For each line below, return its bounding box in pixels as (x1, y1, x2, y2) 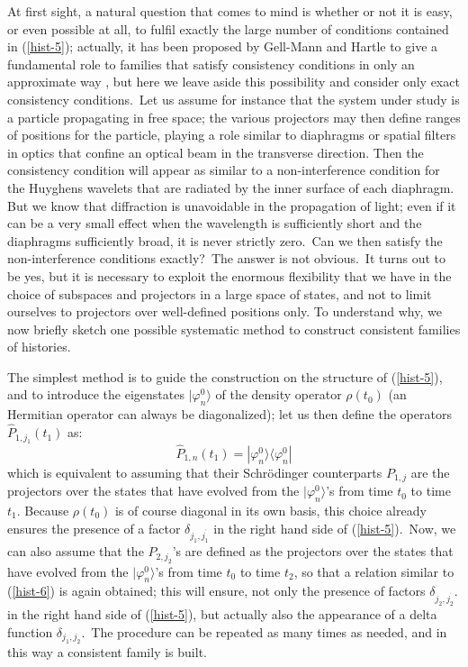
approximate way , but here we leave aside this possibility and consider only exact (7, 72, 460, 91)
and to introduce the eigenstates (7, 385, 184, 404)
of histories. (7, 337, 71, 356)
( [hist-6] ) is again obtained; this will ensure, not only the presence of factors (7, 581, 426, 600)
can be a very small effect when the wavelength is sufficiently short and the (7, 214, 422, 233)
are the (410, 462, 450, 481)
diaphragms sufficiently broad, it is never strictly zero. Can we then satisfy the (7, 231, 443, 250)
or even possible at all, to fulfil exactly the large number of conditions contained (7, 19, 449, 38)
